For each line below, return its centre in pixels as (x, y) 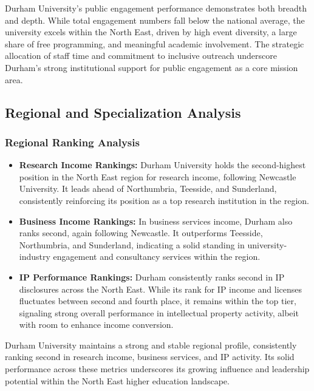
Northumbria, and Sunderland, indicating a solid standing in (132, 244)
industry (35, 257)
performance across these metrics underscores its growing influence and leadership (157, 369)
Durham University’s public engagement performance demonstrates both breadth (156, 8)
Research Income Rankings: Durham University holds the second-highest (162, 165)
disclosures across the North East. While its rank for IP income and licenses (160, 289)
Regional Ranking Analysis (72, 142)
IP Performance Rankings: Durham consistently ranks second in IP (152, 277)
